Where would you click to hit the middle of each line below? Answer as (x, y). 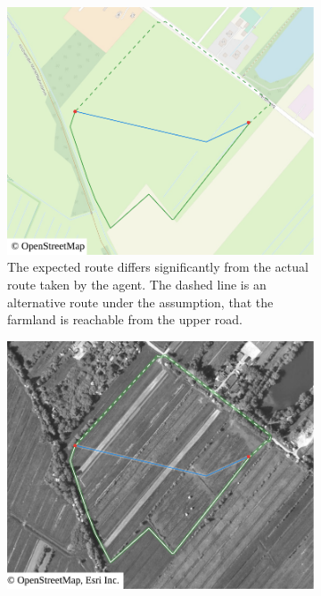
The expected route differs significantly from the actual (158, 267)
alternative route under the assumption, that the (140, 302)
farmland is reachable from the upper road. (125, 319)
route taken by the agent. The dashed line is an (137, 284)
